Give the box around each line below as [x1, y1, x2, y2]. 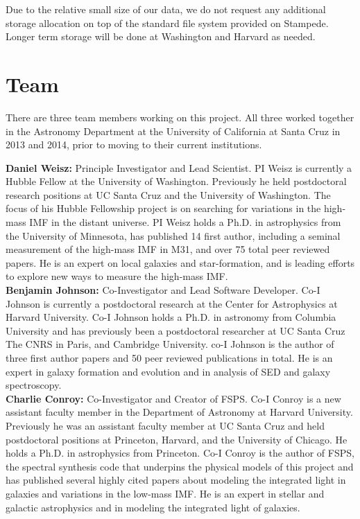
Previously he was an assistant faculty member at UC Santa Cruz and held [6, 418, 325, 432]
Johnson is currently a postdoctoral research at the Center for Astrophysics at [6, 296, 338, 310]
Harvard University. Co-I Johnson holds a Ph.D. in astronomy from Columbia [6, 310, 336, 324]
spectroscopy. [6, 378, 62, 392]
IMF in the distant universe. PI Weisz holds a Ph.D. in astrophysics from [29, 215, 341, 229]
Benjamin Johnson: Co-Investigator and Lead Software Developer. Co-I [6, 283, 320, 297]
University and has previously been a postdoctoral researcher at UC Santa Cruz [6, 323, 345, 337]
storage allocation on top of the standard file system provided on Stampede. [6, 15, 329, 30]
